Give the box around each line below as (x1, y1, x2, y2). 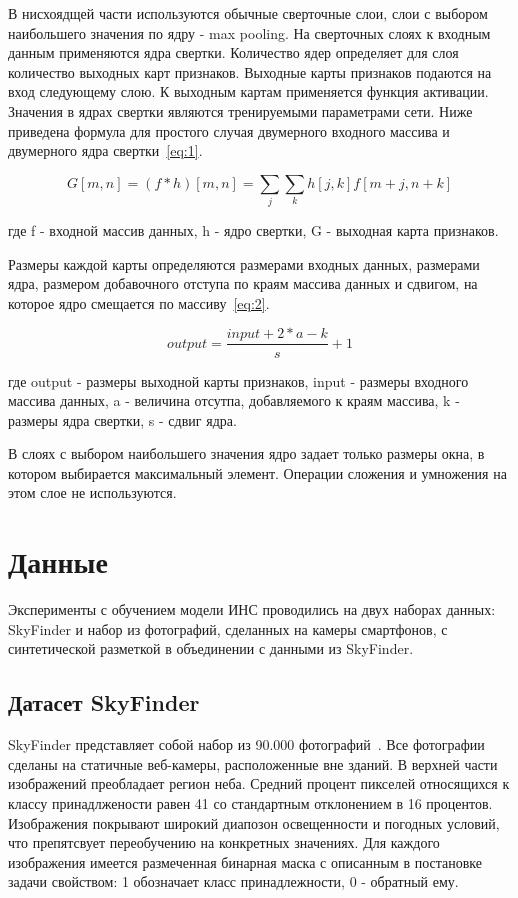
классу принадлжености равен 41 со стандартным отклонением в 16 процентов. (8, 792, 493, 813)
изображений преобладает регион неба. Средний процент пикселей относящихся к (8, 773, 510, 794)
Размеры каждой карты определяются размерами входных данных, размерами (8, 253, 480, 274)
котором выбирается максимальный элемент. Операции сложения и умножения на (8, 462, 507, 483)
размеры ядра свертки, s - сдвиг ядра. (8, 409, 237, 430)
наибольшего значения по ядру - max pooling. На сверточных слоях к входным (8, 22, 491, 43)
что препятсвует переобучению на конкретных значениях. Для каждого (8, 832, 440, 853)
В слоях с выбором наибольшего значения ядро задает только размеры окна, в (8, 443, 485, 464)
